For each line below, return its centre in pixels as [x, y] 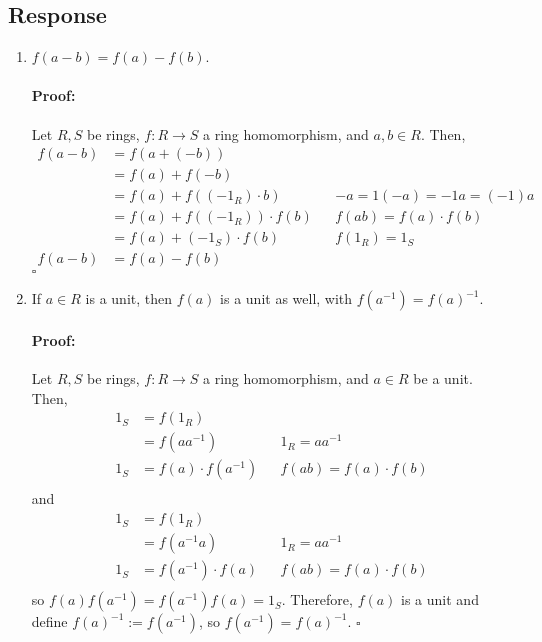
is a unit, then [129, 298]
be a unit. [443, 378]
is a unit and [440, 599]
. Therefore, [317, 599]
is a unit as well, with [286, 298]
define [49, 621]
